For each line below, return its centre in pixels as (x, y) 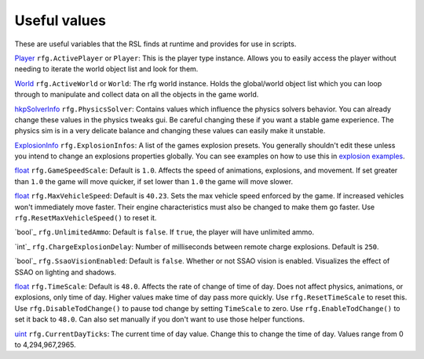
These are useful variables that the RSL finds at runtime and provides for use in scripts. (155, 44)
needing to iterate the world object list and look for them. (106, 69)
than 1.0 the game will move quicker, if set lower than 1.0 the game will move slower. (154, 181)
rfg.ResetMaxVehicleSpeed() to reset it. (86, 218)
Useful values (60, 20)
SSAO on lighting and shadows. (66, 272)
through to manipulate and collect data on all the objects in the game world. (137, 95)
